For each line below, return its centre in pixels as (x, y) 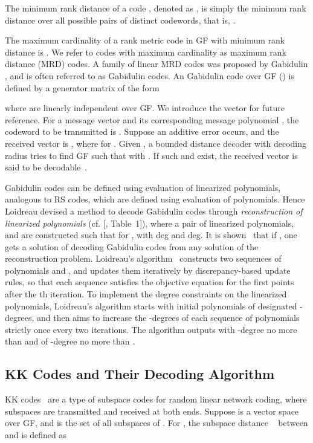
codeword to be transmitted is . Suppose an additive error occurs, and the (142, 131)
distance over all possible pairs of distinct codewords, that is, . (120, 20)
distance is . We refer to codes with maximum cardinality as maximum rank (146, 52)
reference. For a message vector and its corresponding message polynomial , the (152, 119)
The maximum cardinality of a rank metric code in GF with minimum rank (145, 40)
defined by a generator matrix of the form (82, 87)
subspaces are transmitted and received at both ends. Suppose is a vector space (152, 411)
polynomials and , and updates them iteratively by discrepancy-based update (148, 270)
